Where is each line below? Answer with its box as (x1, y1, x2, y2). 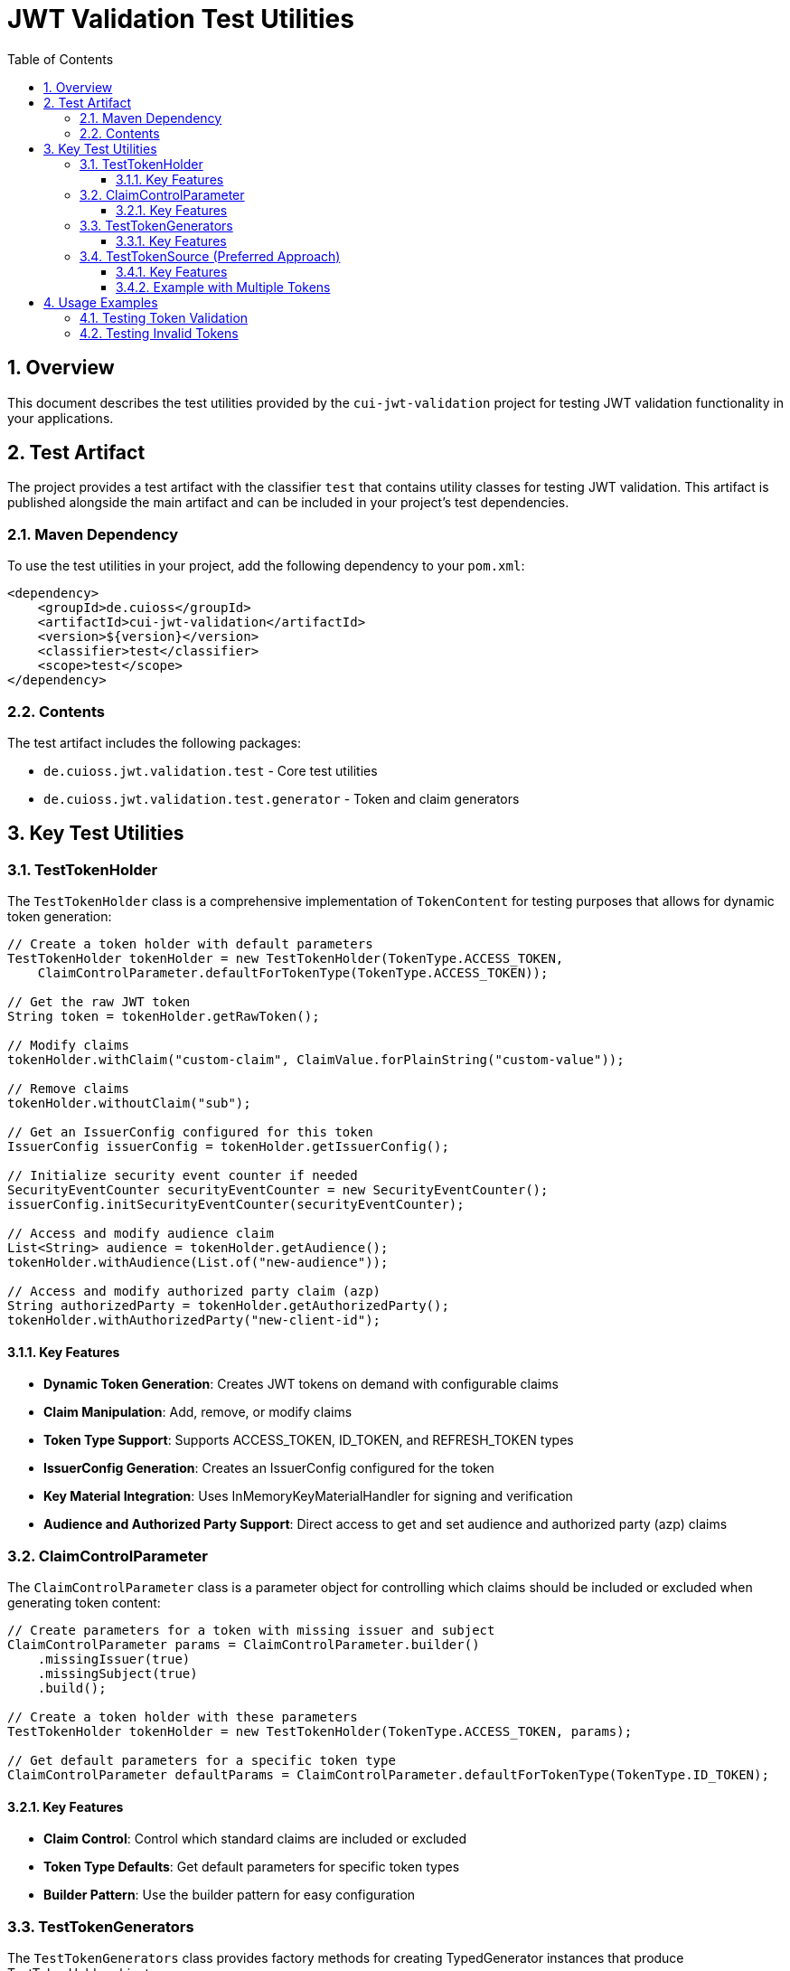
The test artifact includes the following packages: (7, 734, 301, 750)
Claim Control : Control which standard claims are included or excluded (43, 1831, 466, 1847)
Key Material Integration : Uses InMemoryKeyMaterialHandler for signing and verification (43, 1488, 573, 1504)
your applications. (7, 410, 114, 426)
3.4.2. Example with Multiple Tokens (116, 278, 331, 295)
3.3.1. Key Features (116, 232, 227, 249)
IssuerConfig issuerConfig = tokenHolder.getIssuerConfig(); (7, 1139, 449, 1155)
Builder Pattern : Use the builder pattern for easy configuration (43, 1887, 416, 1903)
